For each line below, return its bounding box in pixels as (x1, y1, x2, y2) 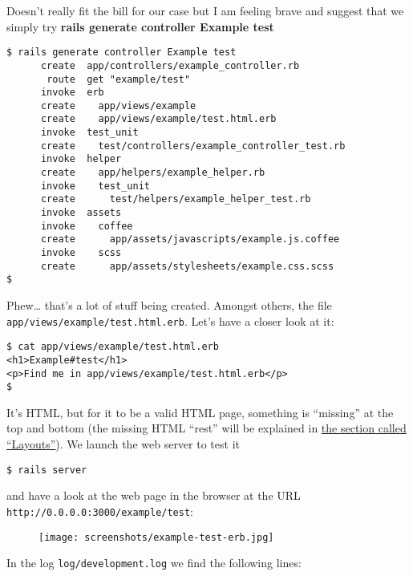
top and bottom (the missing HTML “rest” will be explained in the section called (6, 420, 407, 436)
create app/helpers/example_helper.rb (40, 167, 265, 179)
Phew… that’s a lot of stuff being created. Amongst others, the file (6, 297, 332, 313)
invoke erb (40, 87, 104, 99)
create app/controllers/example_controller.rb (40, 59, 300, 71)
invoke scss (40, 247, 122, 259)
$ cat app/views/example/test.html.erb (6, 341, 219, 353)
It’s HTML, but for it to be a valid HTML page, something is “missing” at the (6, 404, 394, 420)
